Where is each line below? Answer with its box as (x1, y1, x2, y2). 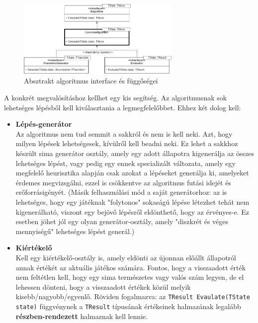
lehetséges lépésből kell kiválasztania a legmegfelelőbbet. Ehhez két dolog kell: (4, 102, 241, 112)
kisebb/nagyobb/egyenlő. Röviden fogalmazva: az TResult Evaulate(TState (15, 291, 250, 302)
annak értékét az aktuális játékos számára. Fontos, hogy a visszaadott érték (15, 262, 246, 272)
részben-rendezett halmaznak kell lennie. (15, 311, 148, 321)
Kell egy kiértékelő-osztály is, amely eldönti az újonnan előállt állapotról (15, 252, 236, 262)
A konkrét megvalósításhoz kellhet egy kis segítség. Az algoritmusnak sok (4, 92, 227, 103)
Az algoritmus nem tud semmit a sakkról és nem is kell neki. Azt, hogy (15, 128, 233, 139)
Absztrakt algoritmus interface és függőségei (24, 76, 158, 86)
